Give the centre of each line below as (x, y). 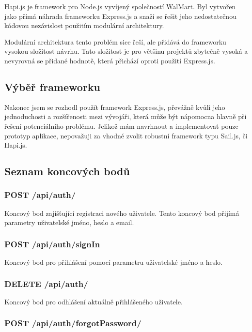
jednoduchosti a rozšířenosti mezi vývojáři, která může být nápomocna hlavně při (126, 116)
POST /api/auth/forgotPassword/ (73, 323)
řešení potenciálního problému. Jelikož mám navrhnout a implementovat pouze (121, 126)
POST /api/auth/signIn (52, 244)
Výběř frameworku (53, 86)
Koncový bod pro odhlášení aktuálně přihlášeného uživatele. (94, 301)
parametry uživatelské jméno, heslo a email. (69, 222)
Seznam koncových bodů (67, 171)
